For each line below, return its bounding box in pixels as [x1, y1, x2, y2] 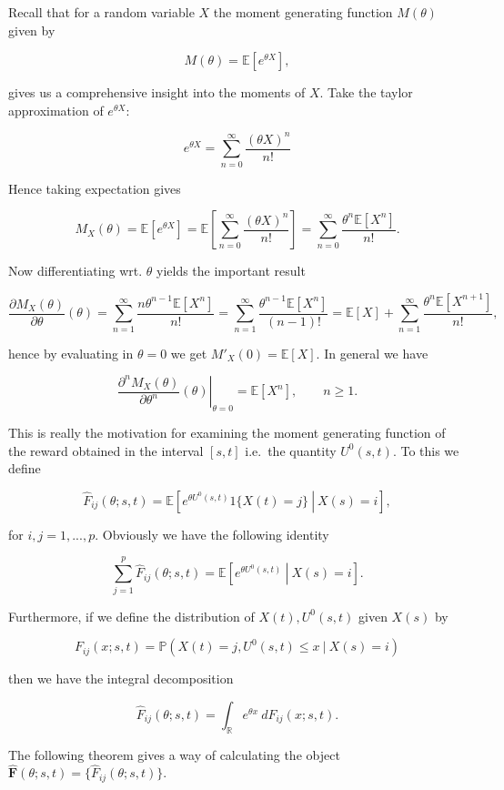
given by [8, 20, 55, 39]
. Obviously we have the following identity [95, 524, 329, 543]
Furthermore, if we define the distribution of [8, 606, 255, 625]
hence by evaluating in [8, 343, 134, 362]
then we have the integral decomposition [8, 669, 234, 688]
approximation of [8, 100, 104, 119]
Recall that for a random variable [8, 3, 195, 21]
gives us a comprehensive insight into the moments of [8, 83, 306, 102]
